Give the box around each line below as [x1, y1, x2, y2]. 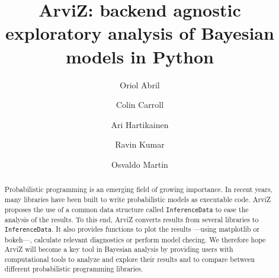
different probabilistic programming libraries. [4, 264, 143, 274]
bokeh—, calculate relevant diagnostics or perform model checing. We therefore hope [4, 234, 266, 244]
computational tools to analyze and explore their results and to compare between [4, 254, 255, 264]
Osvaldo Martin [111, 158, 168, 170]
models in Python [66, 44, 214, 68]
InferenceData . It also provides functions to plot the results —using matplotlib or [4, 224, 260, 234]
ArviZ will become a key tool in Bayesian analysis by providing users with [4, 244, 233, 254]
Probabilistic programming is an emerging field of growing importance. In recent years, [4, 184, 272, 194]
